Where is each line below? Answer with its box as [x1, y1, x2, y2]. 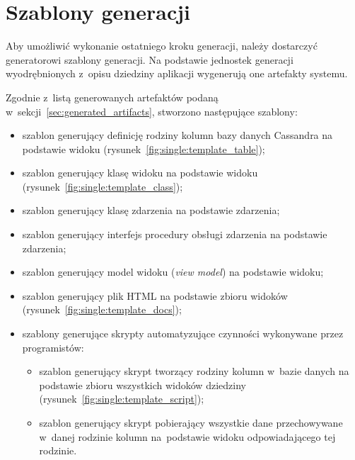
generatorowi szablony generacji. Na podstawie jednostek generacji [6, 52, 293, 67]
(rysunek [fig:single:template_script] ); [39, 391, 204, 406]
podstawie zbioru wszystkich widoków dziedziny [39, 377, 246, 392]
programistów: [22, 340, 84, 354]
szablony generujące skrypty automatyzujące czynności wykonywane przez [22, 326, 344, 341]
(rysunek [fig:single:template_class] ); [22, 179, 183, 193]
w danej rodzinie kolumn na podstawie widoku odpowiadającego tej [39, 429, 336, 444]
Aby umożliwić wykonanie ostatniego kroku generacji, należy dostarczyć [6, 38, 318, 53]
